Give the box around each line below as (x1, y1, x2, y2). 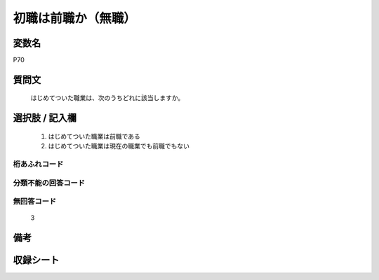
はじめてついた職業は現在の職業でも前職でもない (48, 142, 189, 150)
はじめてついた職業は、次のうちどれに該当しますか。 (30, 94, 185, 102)
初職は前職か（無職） (13, 10, 137, 26)
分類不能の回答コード (13, 178, 86, 188)
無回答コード (13, 197, 57, 206)
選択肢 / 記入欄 (13, 112, 77, 124)
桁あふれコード (13, 160, 64, 169)
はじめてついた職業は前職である (48, 132, 140, 140)
